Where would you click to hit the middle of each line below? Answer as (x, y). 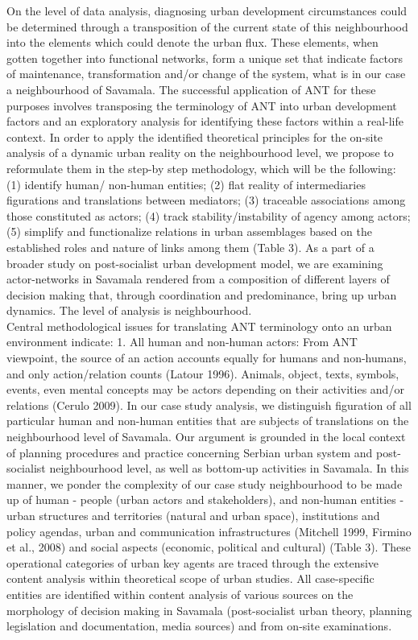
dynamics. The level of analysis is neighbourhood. (129, 310)
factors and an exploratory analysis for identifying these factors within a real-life (205, 121)
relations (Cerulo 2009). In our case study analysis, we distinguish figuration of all (209, 405)
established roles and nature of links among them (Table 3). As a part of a (190, 247)
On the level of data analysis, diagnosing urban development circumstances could (207, 10)
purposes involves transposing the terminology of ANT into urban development (202, 105)
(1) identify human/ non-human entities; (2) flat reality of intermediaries (186, 184)
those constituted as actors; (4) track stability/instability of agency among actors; (209, 215)
